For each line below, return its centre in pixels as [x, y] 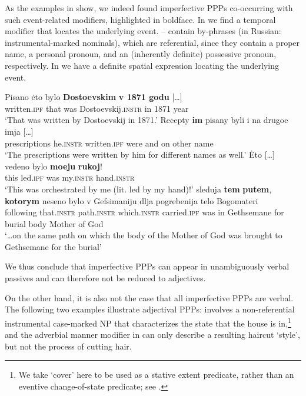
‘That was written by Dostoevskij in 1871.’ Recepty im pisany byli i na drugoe [147, 120]
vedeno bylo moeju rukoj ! [54, 166]
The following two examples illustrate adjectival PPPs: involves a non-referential [150, 309]
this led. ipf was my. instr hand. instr [70, 177]
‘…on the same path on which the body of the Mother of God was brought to [144, 235]
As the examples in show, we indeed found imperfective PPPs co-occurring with [149, 8]
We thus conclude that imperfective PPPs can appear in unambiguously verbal [147, 266]
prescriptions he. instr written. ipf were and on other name [109, 143]
